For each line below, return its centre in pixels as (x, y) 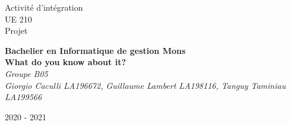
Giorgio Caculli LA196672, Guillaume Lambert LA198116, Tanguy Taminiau (145, 85)
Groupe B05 (26, 73)
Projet (16, 31)
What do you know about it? (66, 62)
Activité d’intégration (44, 7)
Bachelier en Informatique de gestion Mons (95, 50)
